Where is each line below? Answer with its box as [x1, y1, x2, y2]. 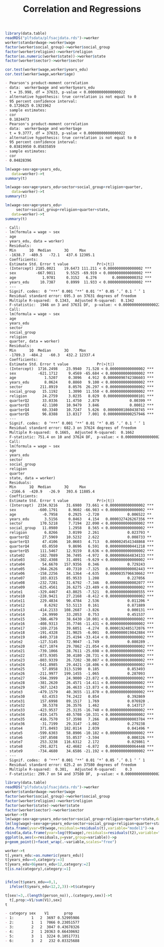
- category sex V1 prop [5, 911, 73, 916]
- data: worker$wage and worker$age [5, 126, 82, 131]
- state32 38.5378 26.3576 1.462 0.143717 [5, 703, 145, 708]
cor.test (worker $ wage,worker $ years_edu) [5, 67, 89, 72]
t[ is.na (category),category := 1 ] [5, 867, 71, 872]
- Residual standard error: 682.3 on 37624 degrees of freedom [5, 426, 137, 430]
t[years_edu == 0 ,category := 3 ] [5, 857, 64, 862]
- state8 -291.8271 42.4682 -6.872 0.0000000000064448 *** [5, 744, 154, 749]
